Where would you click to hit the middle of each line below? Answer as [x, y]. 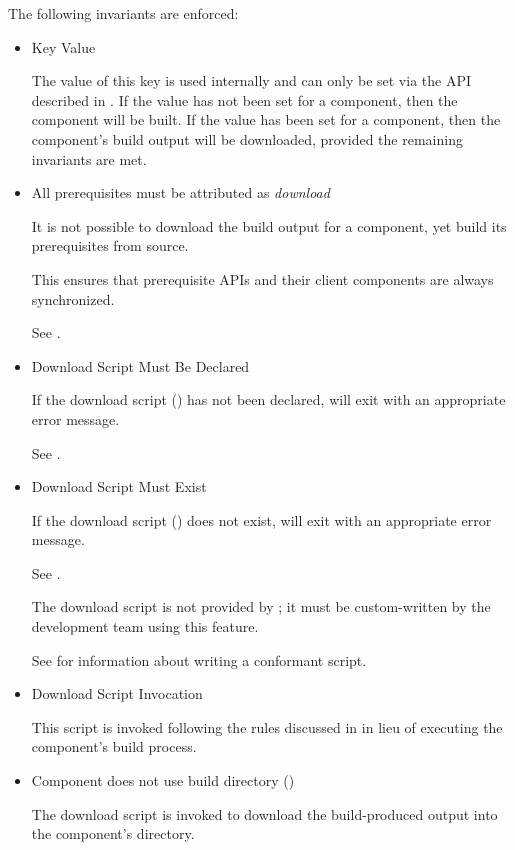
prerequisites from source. [110, 245]
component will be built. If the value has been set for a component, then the [266, 119]
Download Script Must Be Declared [140, 365]
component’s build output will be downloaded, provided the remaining [247, 138]
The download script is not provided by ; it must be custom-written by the [261, 606]
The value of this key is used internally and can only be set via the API [251, 80]
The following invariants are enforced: [123, 13]
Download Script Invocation [117, 693]
